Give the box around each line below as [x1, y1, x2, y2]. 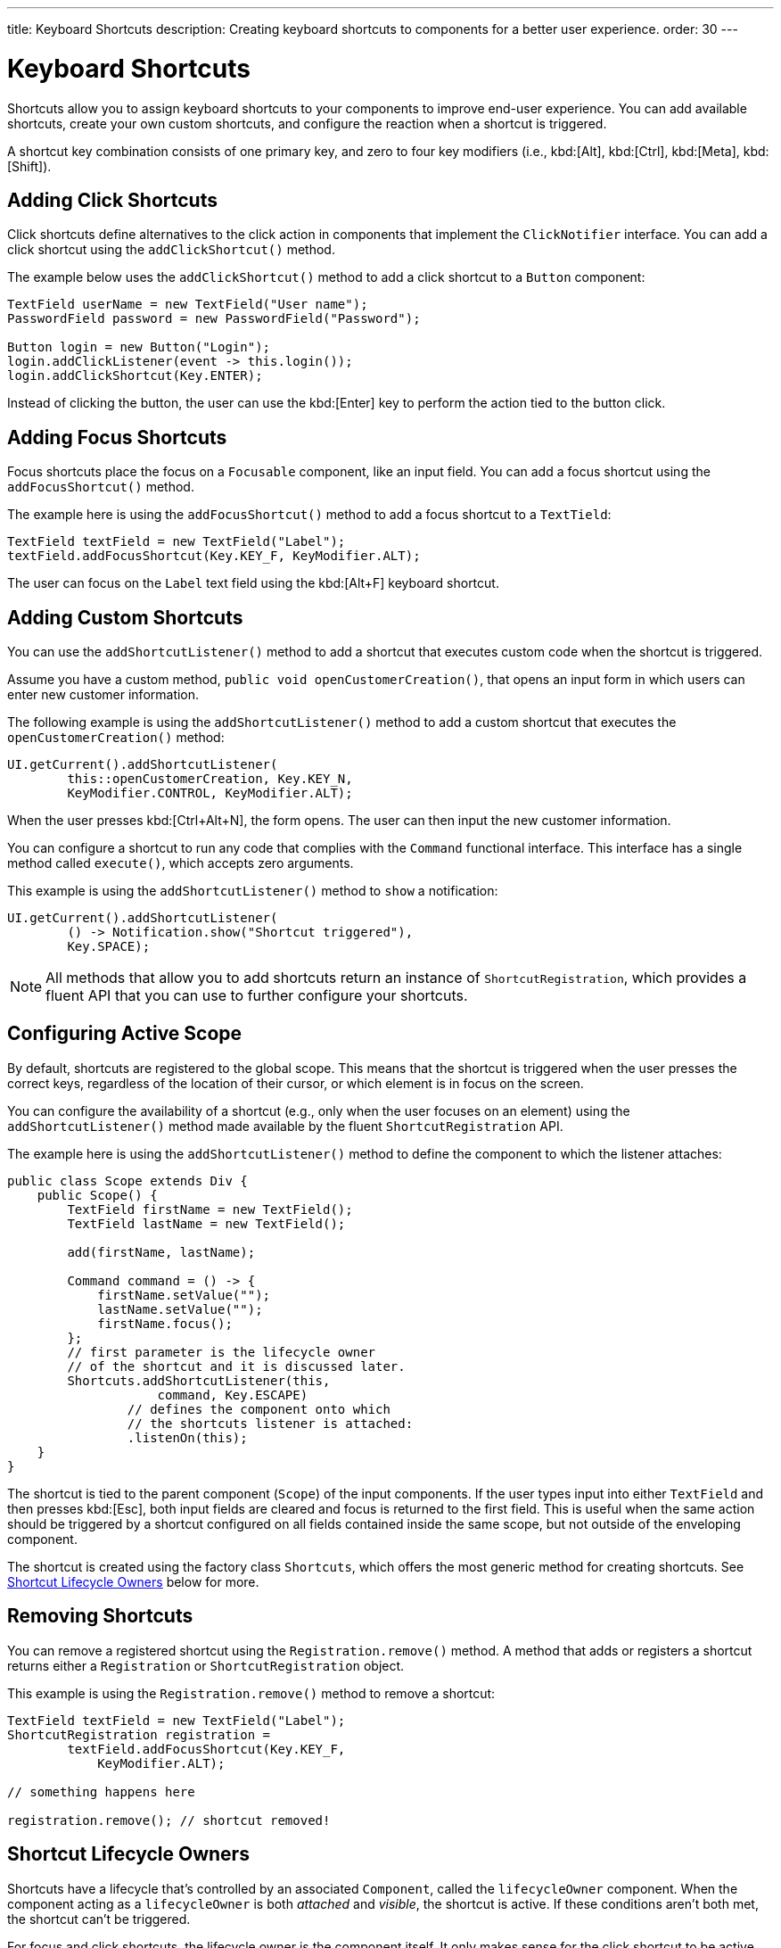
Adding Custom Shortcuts [7, 606, 243, 629]
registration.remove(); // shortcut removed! [7, 1812, 331, 1828]
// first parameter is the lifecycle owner [67, 1344, 376, 1359]
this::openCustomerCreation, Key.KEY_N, [67, 772, 353, 787]
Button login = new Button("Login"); [7, 340, 271, 355]
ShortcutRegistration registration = [7, 1727, 271, 1742]
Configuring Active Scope [7, 1022, 243, 1045]
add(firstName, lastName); [67, 1244, 256, 1259]
